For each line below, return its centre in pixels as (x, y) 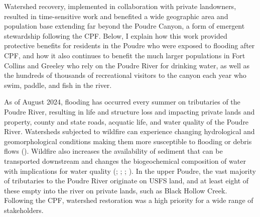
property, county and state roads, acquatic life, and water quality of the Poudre (126, 121)
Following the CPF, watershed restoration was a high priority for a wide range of (129, 200)
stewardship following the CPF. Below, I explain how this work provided (116, 35)
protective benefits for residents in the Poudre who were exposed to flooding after (129, 45)
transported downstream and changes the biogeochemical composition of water (125, 160)
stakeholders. (24, 210)
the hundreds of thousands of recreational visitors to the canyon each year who (125, 75)
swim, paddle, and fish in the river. (58, 85)
